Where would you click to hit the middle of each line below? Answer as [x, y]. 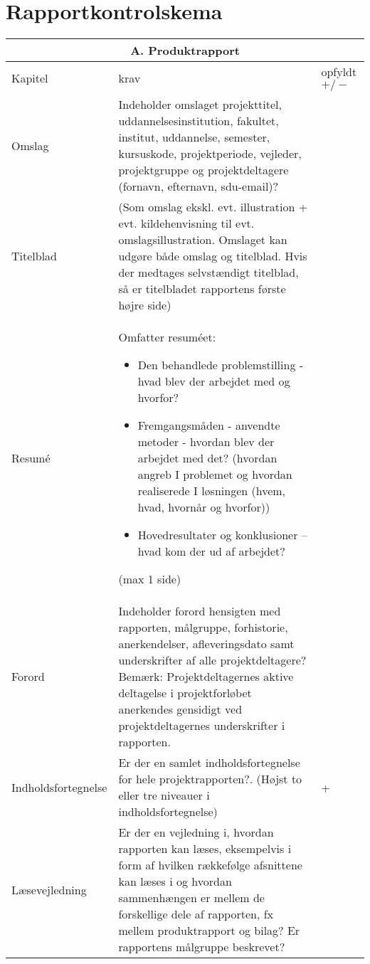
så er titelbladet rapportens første [202, 289]
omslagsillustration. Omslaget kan [203, 240]
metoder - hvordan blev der [206, 442]
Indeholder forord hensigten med [200, 611]
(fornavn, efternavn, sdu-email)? [199, 186]
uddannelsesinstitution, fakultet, [199, 121]
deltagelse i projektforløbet [185, 693]
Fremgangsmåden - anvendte [209, 425]
